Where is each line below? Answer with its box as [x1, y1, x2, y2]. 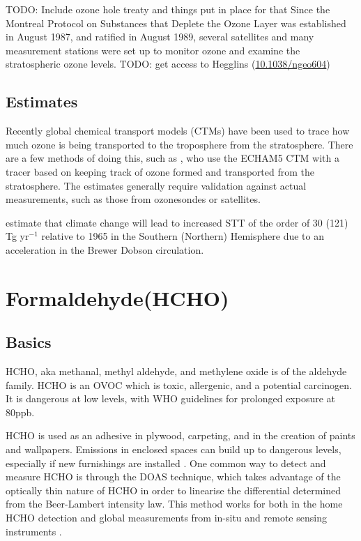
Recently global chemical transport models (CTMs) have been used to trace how [6, 123, 350, 138]
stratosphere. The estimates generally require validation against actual [6, 178, 307, 192]
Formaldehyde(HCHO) [6, 283, 229, 312]
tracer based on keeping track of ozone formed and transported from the [6, 164, 314, 178]
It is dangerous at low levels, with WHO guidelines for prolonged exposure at [6, 391, 336, 406]
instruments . [6, 524, 62, 538]
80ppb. [6, 404, 35, 419]
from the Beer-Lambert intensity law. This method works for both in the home [6, 496, 343, 511]
